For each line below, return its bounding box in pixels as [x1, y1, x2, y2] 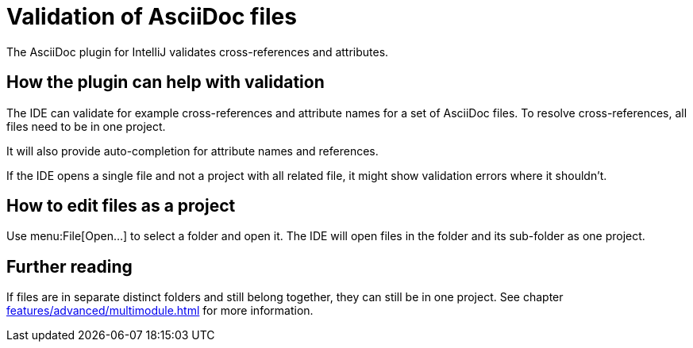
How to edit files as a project [6, 196, 236, 216]
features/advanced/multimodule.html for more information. [6, 304, 314, 318]
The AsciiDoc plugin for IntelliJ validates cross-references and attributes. [6, 44, 389, 59]
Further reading [6, 256, 133, 277]
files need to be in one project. [6, 119, 166, 133]
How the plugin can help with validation [6, 72, 325, 93]
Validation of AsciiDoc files [6, 3, 297, 30]
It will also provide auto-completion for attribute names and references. [6, 143, 379, 158]
